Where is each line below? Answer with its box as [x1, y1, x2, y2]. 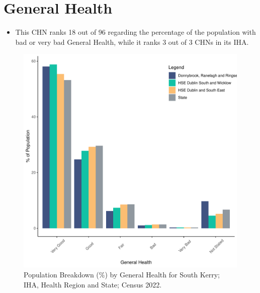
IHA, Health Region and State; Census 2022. [24, 279, 162, 289]
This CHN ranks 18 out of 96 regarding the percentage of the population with [15, 27, 256, 37]
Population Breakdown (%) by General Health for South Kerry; [24, 269, 220, 279]
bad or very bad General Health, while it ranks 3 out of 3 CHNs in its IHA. [15, 36, 249, 47]
